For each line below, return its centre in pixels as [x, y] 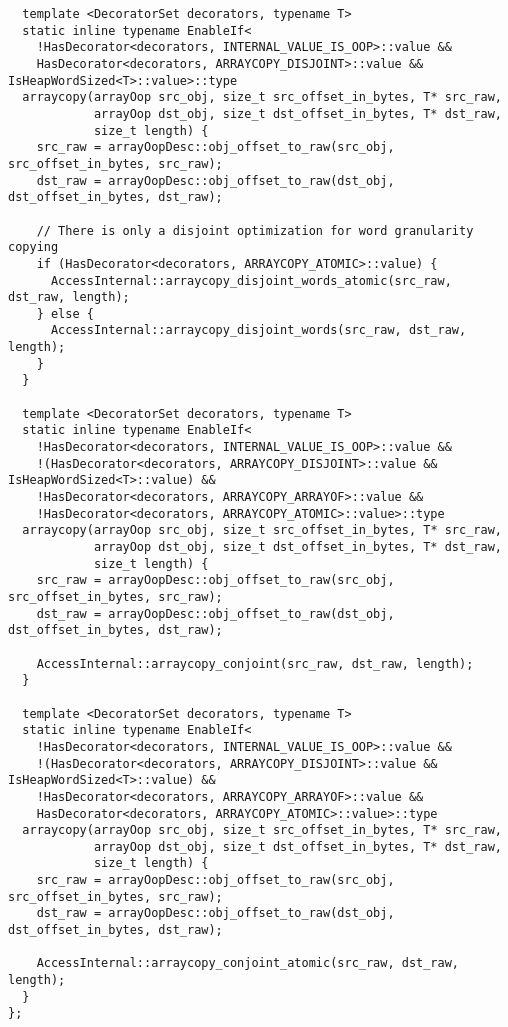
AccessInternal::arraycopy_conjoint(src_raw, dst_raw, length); [255, 663]
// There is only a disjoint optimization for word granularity [255, 230]
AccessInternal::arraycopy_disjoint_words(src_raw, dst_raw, [258, 330]
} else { [65, 313]
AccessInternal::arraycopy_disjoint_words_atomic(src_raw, [251, 280]
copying [33, 247]
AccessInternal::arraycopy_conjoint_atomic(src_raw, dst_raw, [248, 963]
